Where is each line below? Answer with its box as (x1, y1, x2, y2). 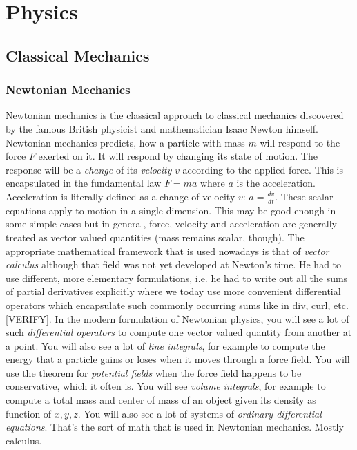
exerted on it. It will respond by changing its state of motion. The (38, 149, 318, 163)
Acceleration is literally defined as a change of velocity (6, 189, 235, 203)
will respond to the (260, 135, 340, 149)
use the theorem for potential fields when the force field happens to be (6, 365, 302, 379)
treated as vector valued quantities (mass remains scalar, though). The (6, 229, 305, 244)
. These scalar (275, 189, 334, 203)
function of (6, 406, 52, 420)
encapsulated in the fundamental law (6, 176, 162, 190)
